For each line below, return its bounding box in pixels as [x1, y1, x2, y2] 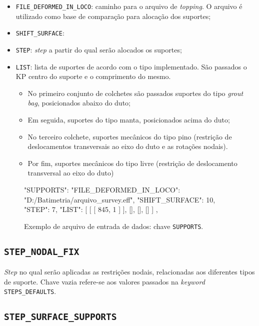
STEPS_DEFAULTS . [4, 286, 56, 296]
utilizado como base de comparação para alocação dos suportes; [15, 10, 211, 21]
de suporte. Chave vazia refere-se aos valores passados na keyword [4, 276, 205, 286]
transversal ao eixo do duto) [27, 167, 114, 178]
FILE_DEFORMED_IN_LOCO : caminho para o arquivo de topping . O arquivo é [15, 1, 242, 11]
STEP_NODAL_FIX [4, 246, 79, 257]
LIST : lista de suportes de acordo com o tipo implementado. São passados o [15, 61, 247, 71]
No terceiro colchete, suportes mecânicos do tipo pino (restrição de [27, 131, 232, 141]
